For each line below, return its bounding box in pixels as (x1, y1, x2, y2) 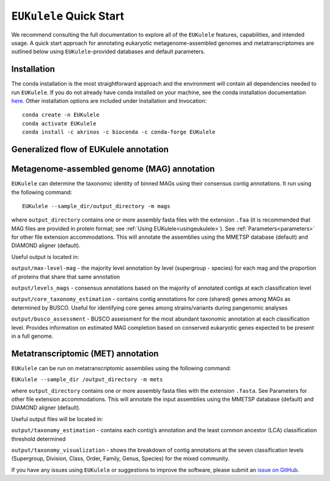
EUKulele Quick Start (11, 9, 125, 23)
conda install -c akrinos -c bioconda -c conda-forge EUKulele (22, 129, 216, 136)
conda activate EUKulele (22, 120, 97, 127)
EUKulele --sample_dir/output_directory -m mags (22, 203, 170, 209)
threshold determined (11, 435, 66, 442)
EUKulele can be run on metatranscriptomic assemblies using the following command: (11, 364, 232, 371)
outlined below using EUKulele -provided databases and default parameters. (11, 48, 206, 55)
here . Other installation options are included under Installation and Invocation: (11, 97, 207, 105)
